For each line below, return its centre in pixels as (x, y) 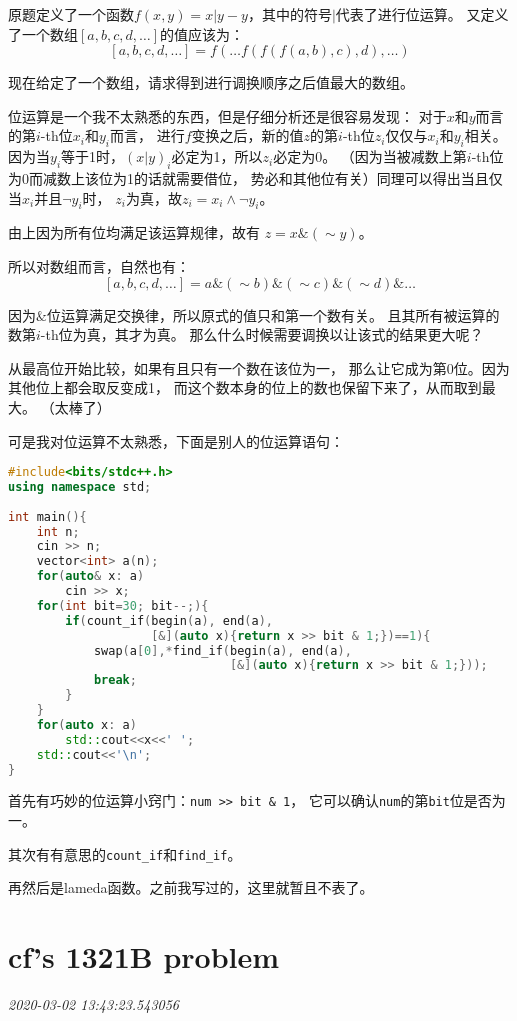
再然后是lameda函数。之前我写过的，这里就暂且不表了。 (191, 887)
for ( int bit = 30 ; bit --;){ (122, 605)
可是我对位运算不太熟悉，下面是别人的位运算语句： (176, 440)
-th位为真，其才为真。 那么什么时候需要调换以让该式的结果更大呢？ (262, 334)
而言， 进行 (147, 135)
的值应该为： (202, 33)
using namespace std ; (80, 486)
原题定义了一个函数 (71, 14)
